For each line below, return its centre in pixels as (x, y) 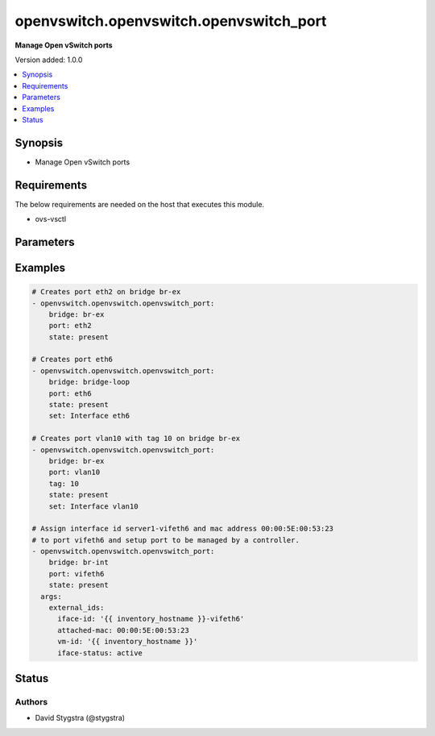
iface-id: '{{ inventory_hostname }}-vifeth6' (151, 619)
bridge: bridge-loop (89, 382)
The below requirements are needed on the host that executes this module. (140, 204)
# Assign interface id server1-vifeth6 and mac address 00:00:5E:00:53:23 (183, 529)
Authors (31, 701)
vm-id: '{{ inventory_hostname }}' (128, 642)
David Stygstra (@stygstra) (80, 718)
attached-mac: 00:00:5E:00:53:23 (123, 630)
